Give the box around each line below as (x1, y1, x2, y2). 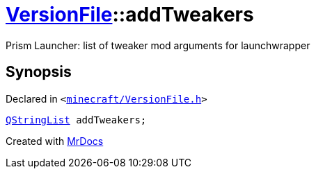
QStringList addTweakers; (6, 114, 147, 125)
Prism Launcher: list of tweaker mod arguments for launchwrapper (6, 39, 310, 51)
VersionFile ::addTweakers (6, 3, 254, 26)
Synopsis (6, 63, 72, 81)
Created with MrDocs (6, 134, 104, 147)
